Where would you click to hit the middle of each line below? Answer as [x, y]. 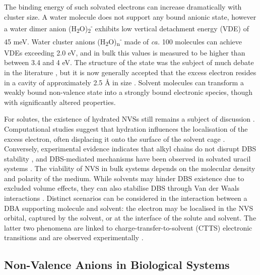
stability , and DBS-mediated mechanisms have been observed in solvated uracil [127, 158]
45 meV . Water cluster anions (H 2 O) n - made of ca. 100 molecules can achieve [123, 41]
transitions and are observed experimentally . [74, 237]
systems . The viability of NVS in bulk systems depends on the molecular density [130, 168]
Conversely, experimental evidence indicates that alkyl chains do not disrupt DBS [130, 149]
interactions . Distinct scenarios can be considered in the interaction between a [126, 198]
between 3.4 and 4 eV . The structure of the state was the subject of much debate [129, 62]
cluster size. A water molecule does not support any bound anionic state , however [130, 16]
